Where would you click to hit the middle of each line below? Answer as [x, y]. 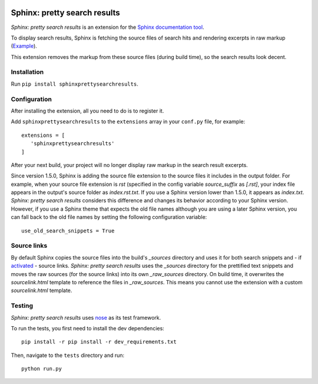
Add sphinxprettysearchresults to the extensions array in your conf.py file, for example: [128, 122]
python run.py [42, 369]
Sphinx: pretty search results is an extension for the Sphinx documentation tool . [107, 27]
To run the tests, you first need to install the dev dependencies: [87, 328]
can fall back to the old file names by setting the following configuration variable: [109, 217]
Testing [22, 306]
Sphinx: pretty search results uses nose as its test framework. [86, 317]
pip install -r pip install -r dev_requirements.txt [99, 342]
